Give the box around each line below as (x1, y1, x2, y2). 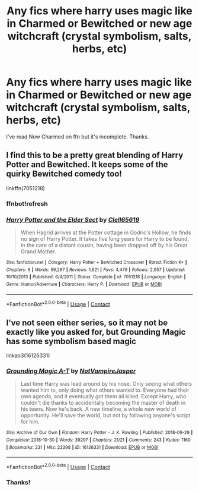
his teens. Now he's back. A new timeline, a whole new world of (20, 405, 176, 413)
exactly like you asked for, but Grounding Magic (6, 327, 186, 337)
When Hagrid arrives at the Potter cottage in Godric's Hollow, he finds (20, 229, 191, 236)
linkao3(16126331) (6, 352, 50, 359)
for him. (20, 418, 40, 426)
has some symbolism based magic (6, 336, 137, 346)
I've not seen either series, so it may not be (6, 317, 168, 328)
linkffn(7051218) (6, 184, 46, 191)
